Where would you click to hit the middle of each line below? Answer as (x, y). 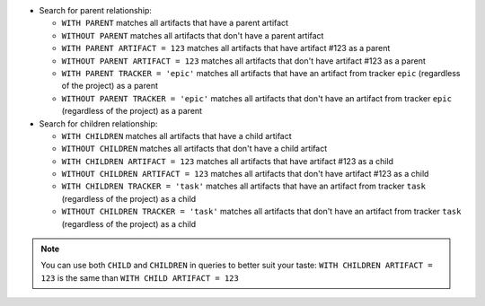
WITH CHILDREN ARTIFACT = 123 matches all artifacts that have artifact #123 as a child (228, 161)
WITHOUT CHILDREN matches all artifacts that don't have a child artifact (194, 149)
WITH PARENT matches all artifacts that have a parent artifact (175, 23)
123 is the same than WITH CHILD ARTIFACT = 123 (140, 277)
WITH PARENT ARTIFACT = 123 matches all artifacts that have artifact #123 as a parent (226, 48)
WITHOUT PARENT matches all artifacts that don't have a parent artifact (193, 35)
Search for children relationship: (98, 123)
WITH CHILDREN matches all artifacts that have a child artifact (176, 136)
